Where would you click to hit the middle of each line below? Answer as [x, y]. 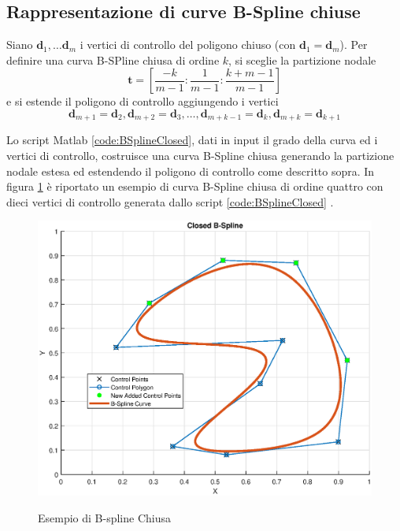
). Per [354, 45]
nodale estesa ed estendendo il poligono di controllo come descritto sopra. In [191, 171]
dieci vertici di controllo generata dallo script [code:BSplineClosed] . [170, 201]
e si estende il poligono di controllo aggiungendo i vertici [143, 101]
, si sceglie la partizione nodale [302, 59]
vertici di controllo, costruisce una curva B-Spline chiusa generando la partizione [200, 156]
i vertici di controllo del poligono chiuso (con [188, 45]
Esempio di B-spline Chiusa [105, 518]
